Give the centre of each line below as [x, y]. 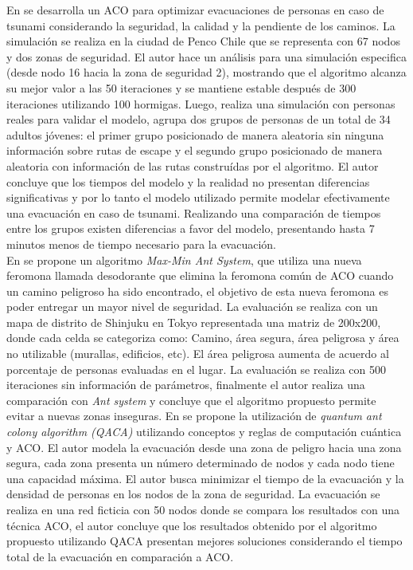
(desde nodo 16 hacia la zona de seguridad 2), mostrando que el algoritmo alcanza [206, 72]
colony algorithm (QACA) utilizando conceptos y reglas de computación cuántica [204, 432]
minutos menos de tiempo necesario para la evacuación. [141, 244]
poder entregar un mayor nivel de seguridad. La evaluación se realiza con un [192, 307]
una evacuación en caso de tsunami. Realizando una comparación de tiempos [194, 212]
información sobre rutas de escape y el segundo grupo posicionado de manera [195, 150]
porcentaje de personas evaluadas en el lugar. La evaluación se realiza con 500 [197, 369]
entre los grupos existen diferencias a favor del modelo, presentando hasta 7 [191, 228]
